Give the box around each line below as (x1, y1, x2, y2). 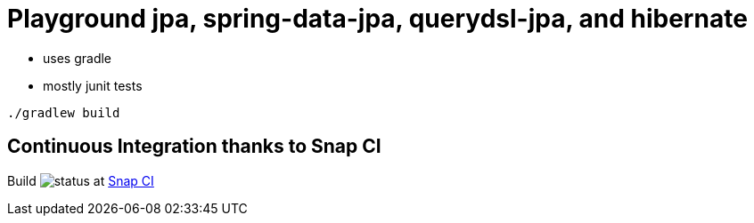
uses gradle (43, 50, 111, 66)
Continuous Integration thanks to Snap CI (7, 135, 381, 158)
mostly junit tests (43, 77, 143, 93)
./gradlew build (7, 105, 120, 120)
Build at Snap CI (7, 172, 154, 188)
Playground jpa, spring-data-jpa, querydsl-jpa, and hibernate (7, 4, 748, 34)
